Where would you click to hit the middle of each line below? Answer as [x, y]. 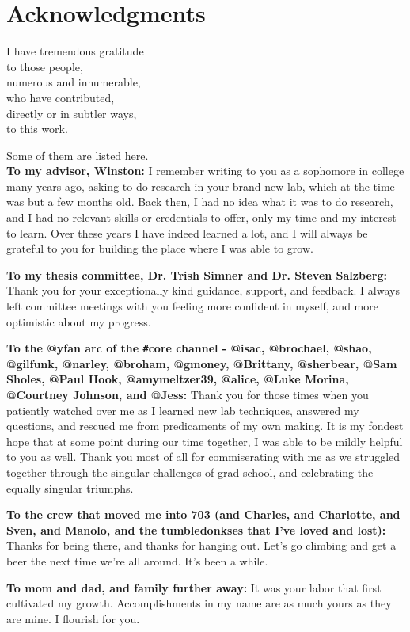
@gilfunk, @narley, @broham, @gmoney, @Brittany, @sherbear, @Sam [202, 363]
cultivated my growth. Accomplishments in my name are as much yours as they [199, 603]
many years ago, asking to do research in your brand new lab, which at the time [201, 186]
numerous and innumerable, [74, 82]
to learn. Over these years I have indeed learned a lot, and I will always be [187, 232]
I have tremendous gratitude [75, 51]
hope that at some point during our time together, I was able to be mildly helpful [205, 441]
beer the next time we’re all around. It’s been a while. [137, 561]
